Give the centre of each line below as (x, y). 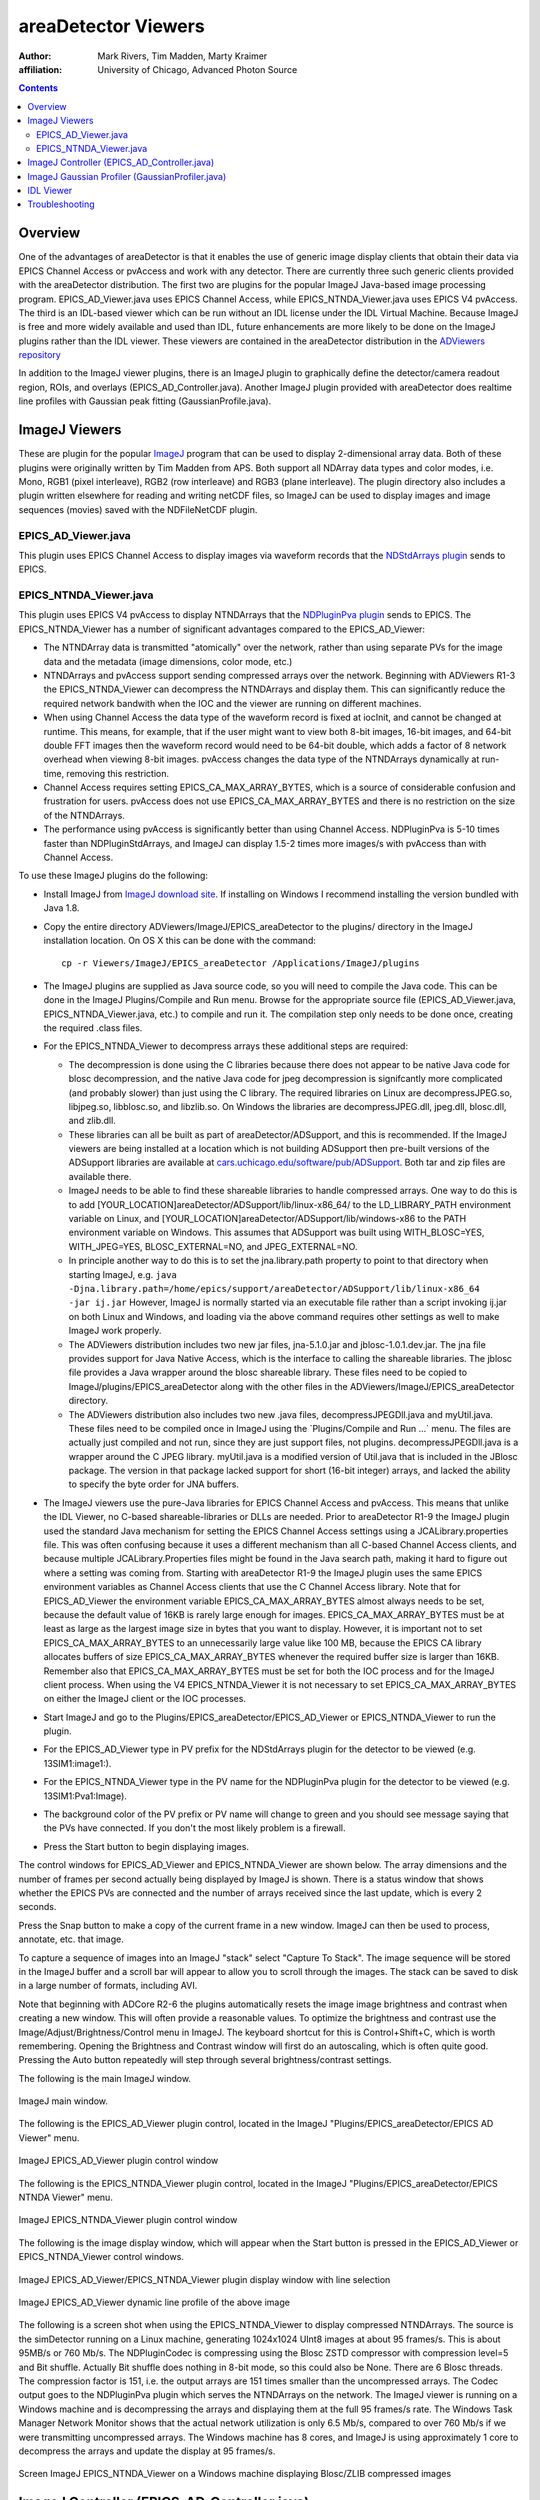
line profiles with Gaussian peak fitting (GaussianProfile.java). (145, 401)
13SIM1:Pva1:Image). (85, 1796)
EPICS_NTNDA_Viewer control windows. (101, 2257)
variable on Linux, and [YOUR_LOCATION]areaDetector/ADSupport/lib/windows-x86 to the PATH (267, 1219)
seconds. (37, 1907)
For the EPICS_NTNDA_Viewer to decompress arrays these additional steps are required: (226, 1046)
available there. (100, 1176)
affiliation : (40, 69)
